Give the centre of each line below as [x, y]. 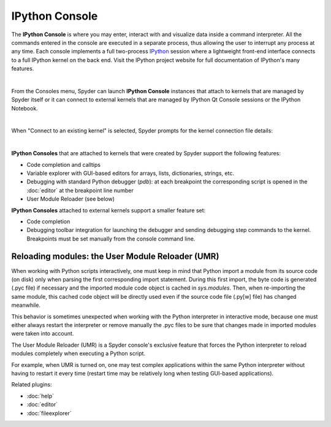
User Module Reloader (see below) [70, 199]
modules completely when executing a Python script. [78, 353]
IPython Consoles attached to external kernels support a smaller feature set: [108, 210]
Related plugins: [32, 385]
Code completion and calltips [64, 164]
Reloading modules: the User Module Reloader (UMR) [115, 256]
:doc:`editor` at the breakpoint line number [80, 190]
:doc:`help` [40, 396]
